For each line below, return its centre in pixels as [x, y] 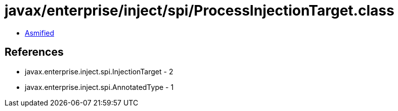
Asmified [40, 33]
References [34, 52]
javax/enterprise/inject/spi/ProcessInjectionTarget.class [200, 11]
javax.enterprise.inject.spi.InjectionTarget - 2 [99, 71]
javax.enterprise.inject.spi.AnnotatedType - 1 [99, 87]
